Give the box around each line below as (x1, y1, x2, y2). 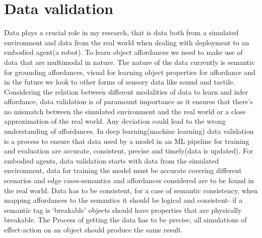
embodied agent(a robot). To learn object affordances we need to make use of (4, 47, 243, 57)
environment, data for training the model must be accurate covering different (4, 165, 242, 176)
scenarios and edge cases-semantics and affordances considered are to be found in (4, 175, 254, 186)
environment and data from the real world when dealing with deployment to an (4, 37, 249, 47)
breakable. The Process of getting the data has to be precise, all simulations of (4, 214, 247, 225)
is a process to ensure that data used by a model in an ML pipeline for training (4, 135, 249, 146)
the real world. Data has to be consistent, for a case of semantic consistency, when (4, 185, 258, 195)
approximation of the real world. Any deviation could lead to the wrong (4, 116, 226, 126)
